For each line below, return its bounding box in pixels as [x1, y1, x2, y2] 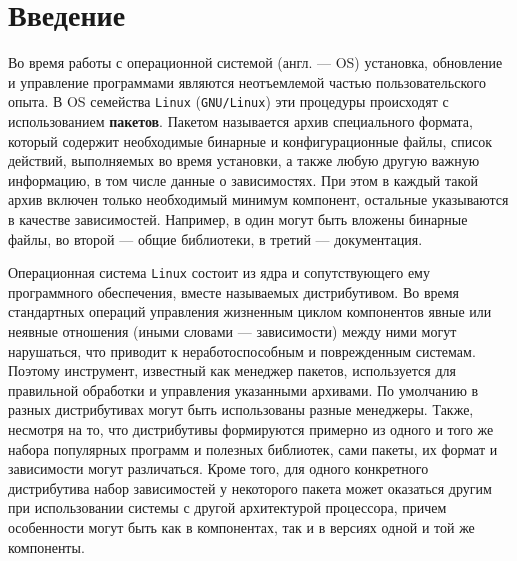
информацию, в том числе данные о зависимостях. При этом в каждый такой [8, 169, 479, 190]
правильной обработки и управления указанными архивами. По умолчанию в [8, 379, 479, 400]
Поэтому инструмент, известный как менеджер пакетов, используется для [8, 360, 456, 381]
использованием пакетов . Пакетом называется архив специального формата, [8, 110, 473, 131]
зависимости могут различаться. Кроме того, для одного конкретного [8, 458, 429, 479]
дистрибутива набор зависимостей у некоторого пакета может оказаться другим [8, 477, 492, 498]
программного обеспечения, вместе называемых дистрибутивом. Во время [8, 281, 460, 302]
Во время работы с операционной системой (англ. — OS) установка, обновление [8, 52, 503, 73]
